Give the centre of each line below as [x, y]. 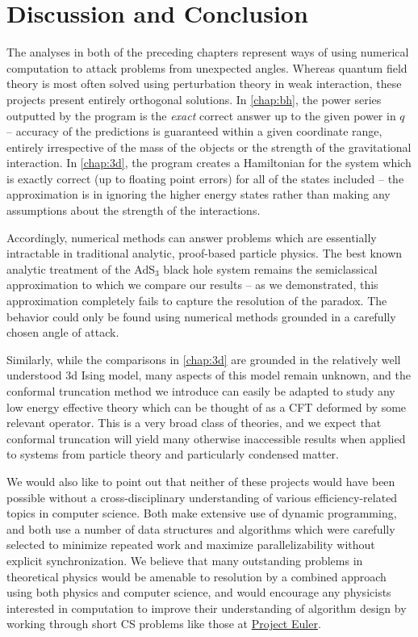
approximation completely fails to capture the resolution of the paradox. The [197, 301]
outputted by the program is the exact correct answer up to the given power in [201, 115]
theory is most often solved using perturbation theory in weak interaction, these [204, 84]
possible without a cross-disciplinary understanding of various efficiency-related [202, 497]
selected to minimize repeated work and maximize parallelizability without [191, 545]
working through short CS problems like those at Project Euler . [164, 624]
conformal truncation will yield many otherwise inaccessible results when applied [206, 438]
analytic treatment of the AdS [81, 268]
